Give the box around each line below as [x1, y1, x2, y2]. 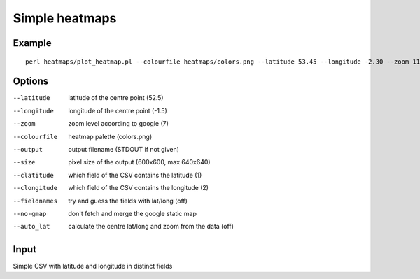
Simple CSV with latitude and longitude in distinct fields [13, 262, 173, 271]
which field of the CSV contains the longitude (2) [68, 184, 209, 192]
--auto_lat [13, 222, 50, 231]
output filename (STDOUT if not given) [68, 145, 180, 154]
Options [13, 76, 49, 87]
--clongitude [13, 184, 58, 192]
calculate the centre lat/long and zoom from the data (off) [68, 222, 234, 231]
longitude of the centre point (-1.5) [68, 106, 167, 115]
